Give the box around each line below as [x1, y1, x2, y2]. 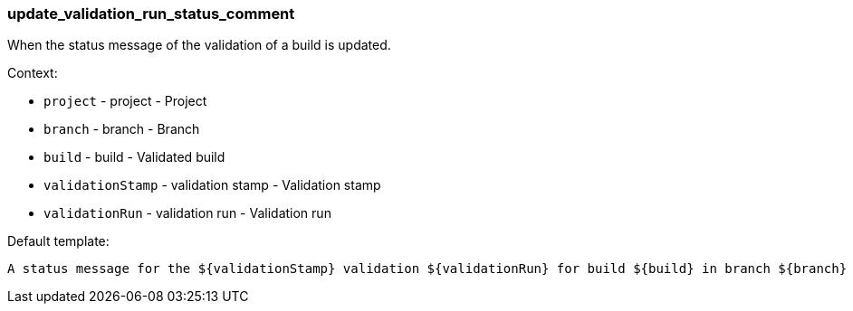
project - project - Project [43, 93, 207, 109]
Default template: [7, 233, 110, 250]
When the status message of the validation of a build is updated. [7, 37, 391, 53]
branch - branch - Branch [43, 121, 200, 137]
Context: [7, 65, 58, 81]
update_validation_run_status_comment [7, 5, 295, 23]
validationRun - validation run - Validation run [43, 205, 331, 221]
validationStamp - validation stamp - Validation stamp [43, 177, 381, 193]
